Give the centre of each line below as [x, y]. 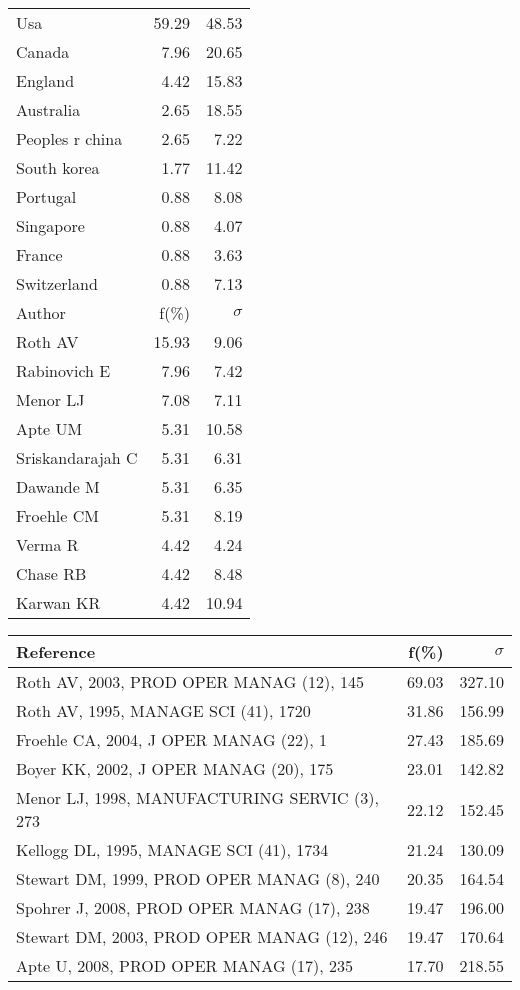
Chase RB [51, 573]
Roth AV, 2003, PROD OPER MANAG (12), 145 [190, 681]
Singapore [50, 225]
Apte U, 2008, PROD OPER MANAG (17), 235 [185, 965]
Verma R [47, 544]
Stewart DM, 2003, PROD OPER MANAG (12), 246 [202, 936]
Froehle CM [57, 515]
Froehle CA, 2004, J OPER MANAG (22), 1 [172, 739]
